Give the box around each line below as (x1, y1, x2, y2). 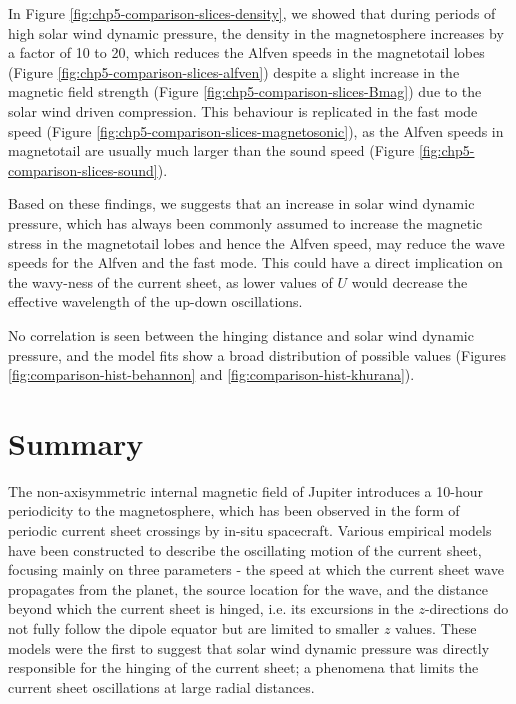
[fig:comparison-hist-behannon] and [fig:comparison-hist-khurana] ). (8, 364, 415, 385)
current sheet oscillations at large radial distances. (8, 676, 315, 697)
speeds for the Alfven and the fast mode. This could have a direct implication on (8, 252, 503, 273)
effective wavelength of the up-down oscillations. (8, 291, 303, 312)
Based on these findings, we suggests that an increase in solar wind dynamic (8, 193, 475, 214)
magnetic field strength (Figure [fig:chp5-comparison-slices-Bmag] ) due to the (8, 81, 482, 102)
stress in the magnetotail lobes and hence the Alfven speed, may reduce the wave (8, 232, 505, 253)
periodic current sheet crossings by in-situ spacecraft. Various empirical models (8, 520, 492, 540)
